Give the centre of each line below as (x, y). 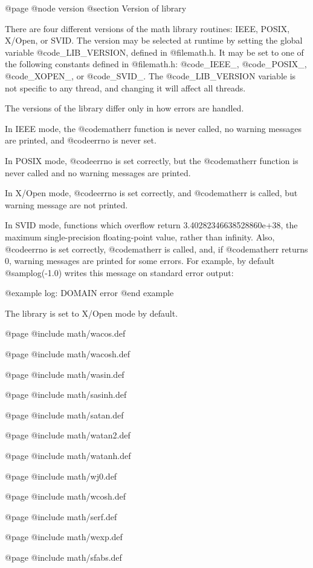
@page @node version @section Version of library (96, 8)
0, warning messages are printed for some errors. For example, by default (140, 261)
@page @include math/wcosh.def (65, 496)
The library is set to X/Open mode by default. (92, 313)
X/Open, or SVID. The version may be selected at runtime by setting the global (154, 40)
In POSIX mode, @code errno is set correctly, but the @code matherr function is (152, 160)
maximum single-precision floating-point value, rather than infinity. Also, (140, 236)
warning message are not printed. (66, 204)
